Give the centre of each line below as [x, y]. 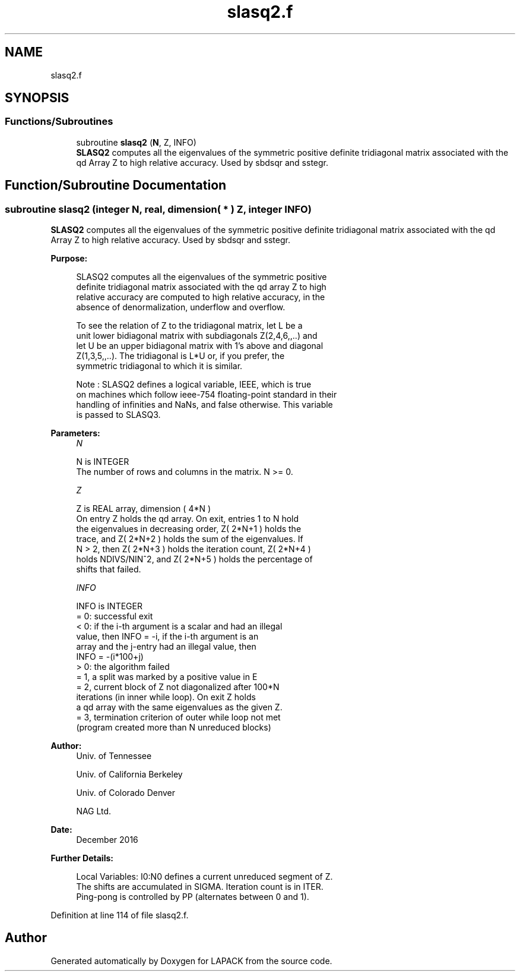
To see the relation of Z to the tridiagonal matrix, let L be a [189, 326]
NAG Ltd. [94, 811]
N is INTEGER [103, 462]
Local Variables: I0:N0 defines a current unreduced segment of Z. [204, 877]
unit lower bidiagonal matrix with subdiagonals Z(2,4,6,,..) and [197, 336]
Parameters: [75, 433]
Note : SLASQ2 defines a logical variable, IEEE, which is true [194, 385]
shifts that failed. [109, 569]
